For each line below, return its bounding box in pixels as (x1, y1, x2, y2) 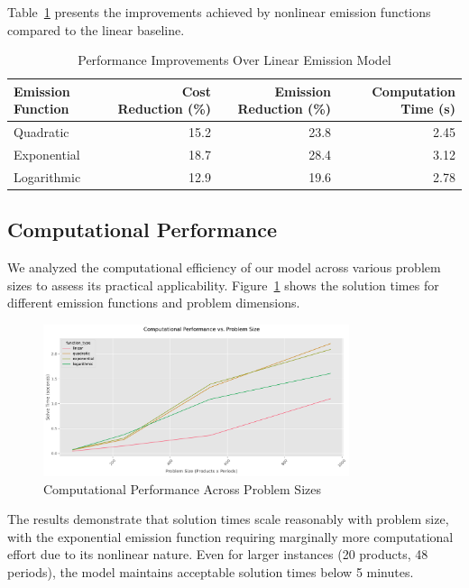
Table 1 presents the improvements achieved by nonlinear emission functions (7, 3, 431, 21)
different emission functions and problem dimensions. (7, 293, 300, 312)
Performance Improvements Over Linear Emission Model (78, 51, 391, 69)
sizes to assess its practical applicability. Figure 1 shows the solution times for (7, 275, 439, 294)
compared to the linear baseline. (7, 20, 185, 39)
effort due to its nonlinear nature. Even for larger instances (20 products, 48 (7, 545, 428, 564)
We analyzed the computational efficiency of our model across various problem (7, 258, 441, 277)
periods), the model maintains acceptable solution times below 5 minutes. (7, 562, 414, 581)
